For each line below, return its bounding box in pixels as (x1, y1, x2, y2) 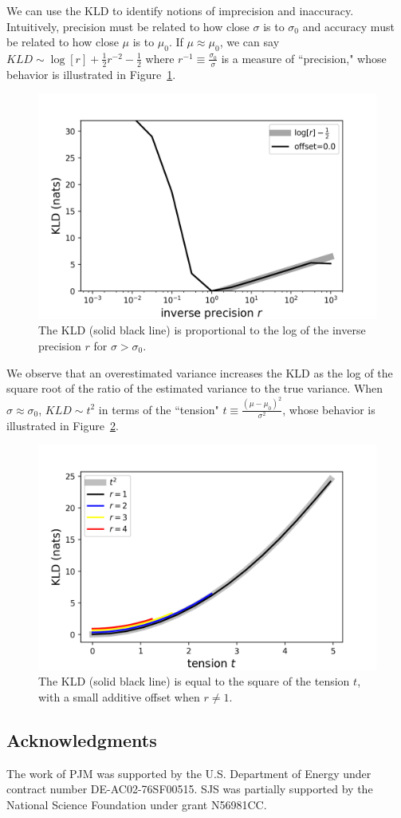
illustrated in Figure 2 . (6, 417, 119, 433)
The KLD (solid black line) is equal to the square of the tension (38, 673, 350, 690)
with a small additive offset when (38, 688, 200, 705)
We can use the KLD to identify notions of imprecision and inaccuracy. (6, 2, 354, 18)
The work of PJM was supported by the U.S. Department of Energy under (6, 765, 372, 781)
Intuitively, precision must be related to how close (6, 18, 250, 34)
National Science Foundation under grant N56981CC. (6, 796, 267, 812)
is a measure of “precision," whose (221, 49, 387, 66)
